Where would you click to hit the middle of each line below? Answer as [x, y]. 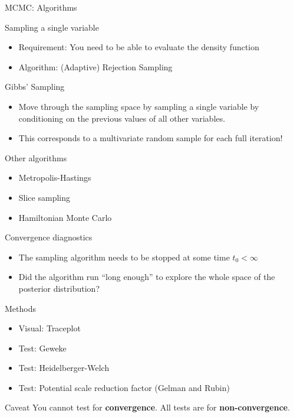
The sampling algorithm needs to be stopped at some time [124, 257]
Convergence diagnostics [49, 237]
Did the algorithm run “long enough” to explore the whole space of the [147, 277]
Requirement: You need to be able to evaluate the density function [139, 47]
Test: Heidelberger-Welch [64, 368]
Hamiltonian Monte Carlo [65, 217]
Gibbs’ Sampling [35, 87]
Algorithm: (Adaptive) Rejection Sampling [95, 66]
